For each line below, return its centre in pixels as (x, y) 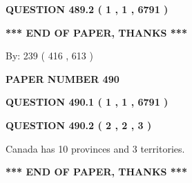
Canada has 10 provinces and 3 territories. (95, 148)
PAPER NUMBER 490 (63, 78)
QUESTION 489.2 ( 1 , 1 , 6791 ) (87, 9)
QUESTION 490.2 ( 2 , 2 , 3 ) (79, 125)
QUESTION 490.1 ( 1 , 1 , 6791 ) (87, 102)
